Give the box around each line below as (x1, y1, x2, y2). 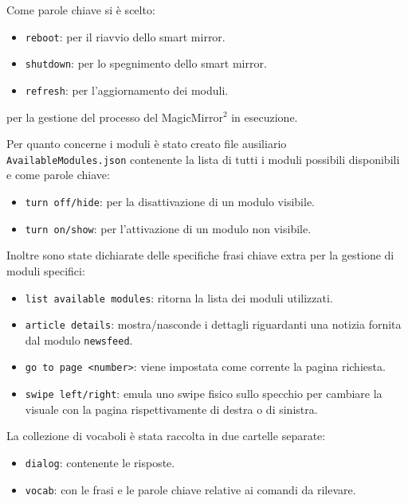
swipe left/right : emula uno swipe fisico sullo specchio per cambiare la (25, 385, 382, 402)
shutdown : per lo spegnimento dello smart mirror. (25, 55, 267, 72)
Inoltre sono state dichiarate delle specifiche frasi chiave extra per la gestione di (6, 247, 394, 263)
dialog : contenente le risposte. (25, 454, 175, 470)
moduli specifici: (6, 262, 85, 279)
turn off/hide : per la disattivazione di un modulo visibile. (25, 193, 315, 209)
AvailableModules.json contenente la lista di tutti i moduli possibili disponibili (6, 150, 400, 167)
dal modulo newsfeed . (25, 331, 133, 348)
